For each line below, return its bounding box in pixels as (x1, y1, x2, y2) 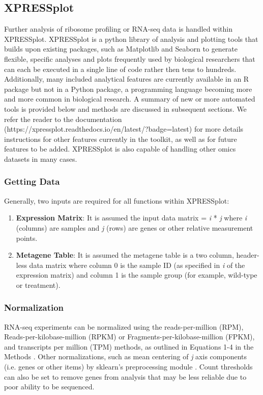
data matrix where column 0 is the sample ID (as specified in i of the (29, 259, 245, 270)
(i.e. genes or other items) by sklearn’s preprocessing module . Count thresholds (4, 361, 253, 372)
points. (16, 232, 38, 243)
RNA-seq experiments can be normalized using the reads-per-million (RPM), (4, 321, 244, 332)
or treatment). (16, 279, 61, 290)
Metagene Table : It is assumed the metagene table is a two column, (16, 250, 234, 260)
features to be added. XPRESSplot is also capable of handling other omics (4, 143, 236, 154)
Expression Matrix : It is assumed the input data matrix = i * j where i (16, 212, 247, 223)
